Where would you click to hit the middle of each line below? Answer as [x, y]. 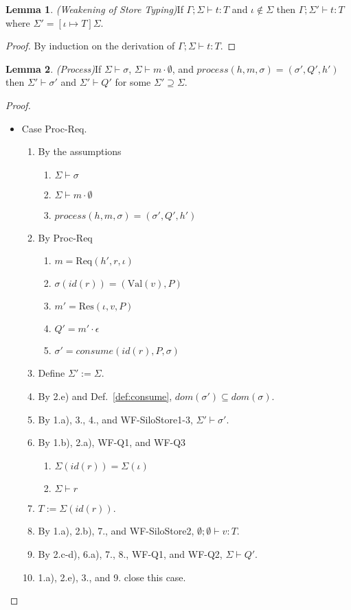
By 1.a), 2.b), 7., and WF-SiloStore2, [116, 531]
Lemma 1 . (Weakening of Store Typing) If [94, 9]
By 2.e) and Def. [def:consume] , [105, 396]
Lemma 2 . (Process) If [54, 68]
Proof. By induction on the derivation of [90, 46]
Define [52, 373]
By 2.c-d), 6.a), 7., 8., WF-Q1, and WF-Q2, [130, 553]
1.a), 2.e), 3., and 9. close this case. [112, 577]
